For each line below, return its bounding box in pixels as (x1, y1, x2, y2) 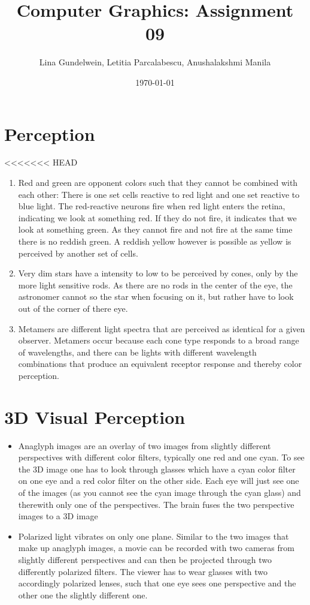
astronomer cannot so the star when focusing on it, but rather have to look (18, 290, 294, 303)
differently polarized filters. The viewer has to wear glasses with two (18, 565, 268, 577)
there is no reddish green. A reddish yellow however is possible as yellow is (18, 235, 291, 247)
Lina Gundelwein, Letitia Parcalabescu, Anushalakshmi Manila (39, 56, 271, 68)
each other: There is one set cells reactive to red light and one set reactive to (18, 188, 300, 200)
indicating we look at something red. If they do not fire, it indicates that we (18, 211, 297, 224)
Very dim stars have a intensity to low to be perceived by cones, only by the (18, 267, 298, 279)
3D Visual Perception (4, 404, 186, 429)
